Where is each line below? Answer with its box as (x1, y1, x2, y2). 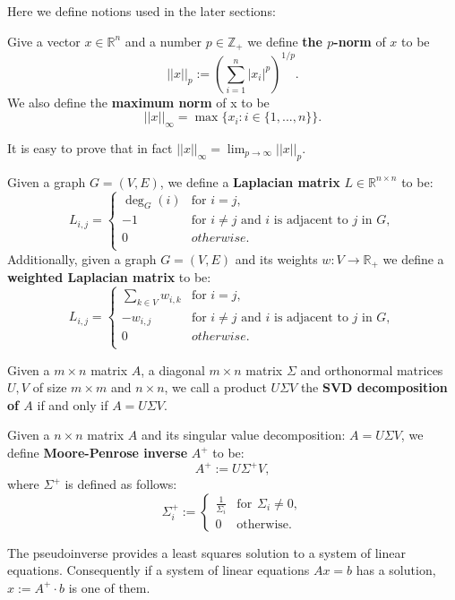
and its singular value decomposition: (141, 425, 346, 444)
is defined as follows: (64, 475, 177, 493)
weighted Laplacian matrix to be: (7, 268, 211, 287)
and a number (124, 31, 202, 50)
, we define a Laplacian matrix (159, 172, 340, 191)
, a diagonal (141, 360, 205, 379)
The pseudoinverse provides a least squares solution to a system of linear (7, 543, 406, 561)
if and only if (37, 395, 108, 414)
